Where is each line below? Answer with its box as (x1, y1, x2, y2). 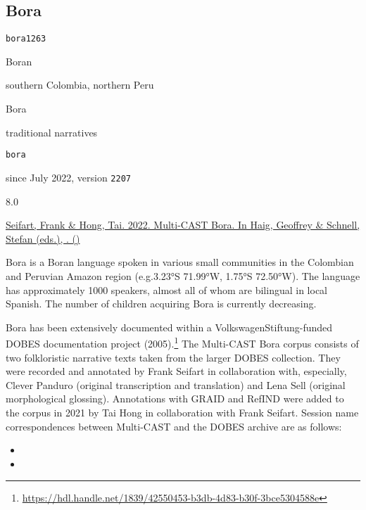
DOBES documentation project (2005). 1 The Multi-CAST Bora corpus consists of (6, 334, 359, 350)
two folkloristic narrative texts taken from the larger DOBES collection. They (6, 350, 341, 364)
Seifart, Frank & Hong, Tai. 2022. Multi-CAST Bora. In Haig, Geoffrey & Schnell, (6, 217, 360, 232)
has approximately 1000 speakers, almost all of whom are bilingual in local (6, 282, 327, 297)
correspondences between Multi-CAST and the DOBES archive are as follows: (6, 419, 342, 433)
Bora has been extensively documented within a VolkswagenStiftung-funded (6, 319, 333, 334)
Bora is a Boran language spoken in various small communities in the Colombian (6, 255, 354, 269)
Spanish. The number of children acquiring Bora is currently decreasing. (6, 296, 317, 311)
